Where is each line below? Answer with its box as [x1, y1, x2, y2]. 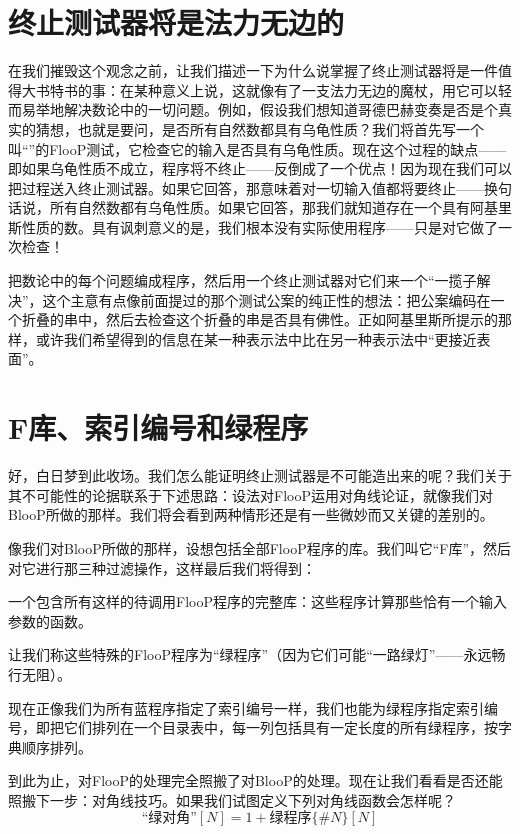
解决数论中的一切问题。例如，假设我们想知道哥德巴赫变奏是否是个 [63, 99, 498, 120]
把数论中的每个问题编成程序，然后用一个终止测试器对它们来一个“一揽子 [8, 270, 477, 291]
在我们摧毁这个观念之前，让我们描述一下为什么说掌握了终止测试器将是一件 [8, 60, 498, 81]
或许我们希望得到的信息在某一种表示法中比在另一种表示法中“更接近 [35, 328, 477, 349]
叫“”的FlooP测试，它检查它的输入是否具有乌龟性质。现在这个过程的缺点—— [8, 138, 507, 159]
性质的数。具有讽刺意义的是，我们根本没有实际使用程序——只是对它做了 [21, 216, 498, 237]
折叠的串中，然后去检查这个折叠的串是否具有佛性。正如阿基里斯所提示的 [21, 309, 498, 330]
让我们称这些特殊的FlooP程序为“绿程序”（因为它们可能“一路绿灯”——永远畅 [8, 644, 506, 665]
